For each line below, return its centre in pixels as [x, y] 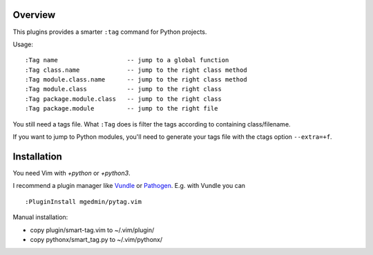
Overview [34, 15]
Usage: [23, 44]
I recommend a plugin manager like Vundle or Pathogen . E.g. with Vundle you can [129, 186]
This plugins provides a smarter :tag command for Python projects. [110, 32]
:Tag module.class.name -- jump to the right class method [136, 80]
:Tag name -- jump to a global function [127, 60]
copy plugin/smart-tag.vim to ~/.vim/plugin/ [92, 230]
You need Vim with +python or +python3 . [71, 173]
